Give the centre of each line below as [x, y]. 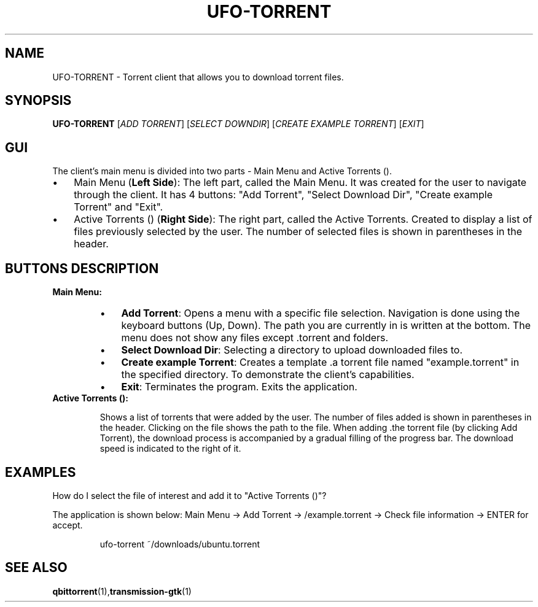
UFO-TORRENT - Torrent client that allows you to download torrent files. [198, 77]
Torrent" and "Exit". [119, 207]
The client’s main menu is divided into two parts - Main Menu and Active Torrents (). [222, 171]
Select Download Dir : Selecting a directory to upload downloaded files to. [292, 350]
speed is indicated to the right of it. [170, 449]
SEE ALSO [36, 568]
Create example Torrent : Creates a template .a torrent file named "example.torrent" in [320, 362]
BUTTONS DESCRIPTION [82, 268]
